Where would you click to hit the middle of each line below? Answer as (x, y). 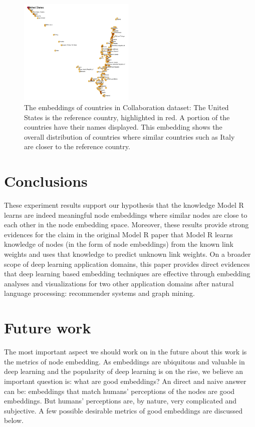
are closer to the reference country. (77, 146)
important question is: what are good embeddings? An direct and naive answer (125, 381)
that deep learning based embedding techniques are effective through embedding (127, 274)
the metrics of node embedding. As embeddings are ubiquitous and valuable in (124, 361)
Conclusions (46, 181)
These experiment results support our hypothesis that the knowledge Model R (124, 205)
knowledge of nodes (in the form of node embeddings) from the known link (119, 244)
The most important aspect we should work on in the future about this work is (125, 352)
